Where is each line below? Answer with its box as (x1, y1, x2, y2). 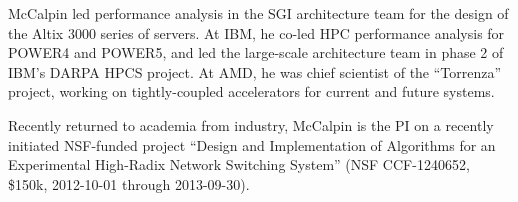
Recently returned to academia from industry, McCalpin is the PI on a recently (8, 114, 494, 135)
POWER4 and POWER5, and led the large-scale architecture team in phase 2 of (8, 42, 504, 63)
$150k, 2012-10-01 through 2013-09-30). (8, 173, 250, 194)
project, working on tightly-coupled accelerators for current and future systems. (8, 81, 495, 102)
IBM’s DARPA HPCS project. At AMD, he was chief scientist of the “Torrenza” (8, 61, 502, 82)
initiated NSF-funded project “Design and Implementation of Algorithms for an (8, 134, 496, 155)
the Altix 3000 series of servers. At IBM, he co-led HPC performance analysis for (8, 22, 505, 43)
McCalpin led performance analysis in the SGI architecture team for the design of (8, 3, 509, 23)
